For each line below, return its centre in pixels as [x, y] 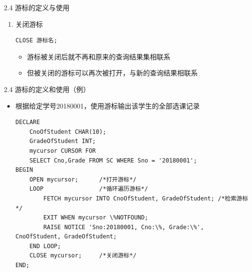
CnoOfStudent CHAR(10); [68, 132]
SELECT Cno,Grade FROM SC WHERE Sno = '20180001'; [113, 160]
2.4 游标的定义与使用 [37, 7]
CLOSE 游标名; [36, 41]
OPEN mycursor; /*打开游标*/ [83, 179]
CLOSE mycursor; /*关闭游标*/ [83, 256]
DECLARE [28, 122]
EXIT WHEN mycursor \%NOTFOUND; [96, 218]
